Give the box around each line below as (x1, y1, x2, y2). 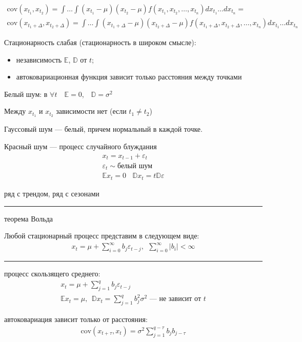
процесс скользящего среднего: (4, 268, 100, 279)
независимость (16, 54, 62, 65)
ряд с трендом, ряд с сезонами (4, 188, 99, 198)
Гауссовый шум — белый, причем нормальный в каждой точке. (4, 124, 203, 134)
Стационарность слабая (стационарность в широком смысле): (4, 37, 196, 48)
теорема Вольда (4, 213, 53, 224)
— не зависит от (149, 295, 202, 303)
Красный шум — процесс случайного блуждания (4, 140, 157, 151)
